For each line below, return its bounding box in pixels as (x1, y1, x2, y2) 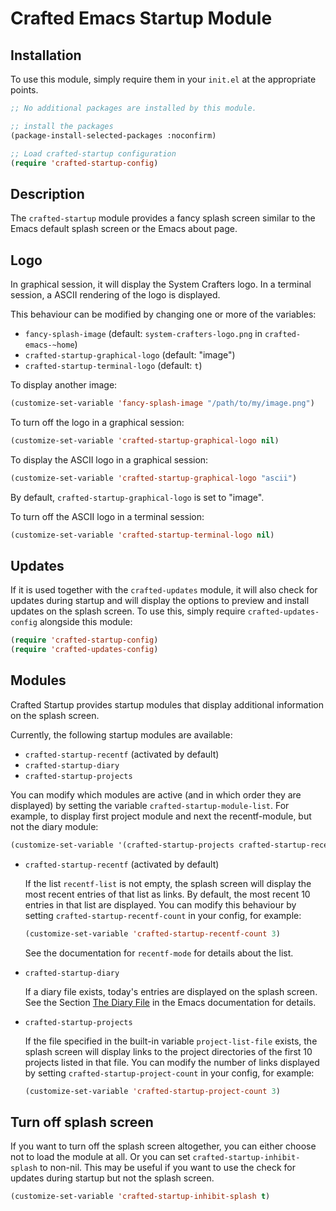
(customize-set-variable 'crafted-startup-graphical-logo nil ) (10, 435, 280, 446)
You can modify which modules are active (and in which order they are (10, 788, 302, 801)
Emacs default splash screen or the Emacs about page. (10, 223, 238, 235)
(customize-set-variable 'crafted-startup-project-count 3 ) (24, 1086, 281, 1096)
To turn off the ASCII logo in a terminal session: (10, 510, 205, 522)
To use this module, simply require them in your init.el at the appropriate (10, 73, 317, 85)
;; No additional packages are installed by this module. (10, 103, 257, 113)
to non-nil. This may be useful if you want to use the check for (39, 1162, 296, 1174)
